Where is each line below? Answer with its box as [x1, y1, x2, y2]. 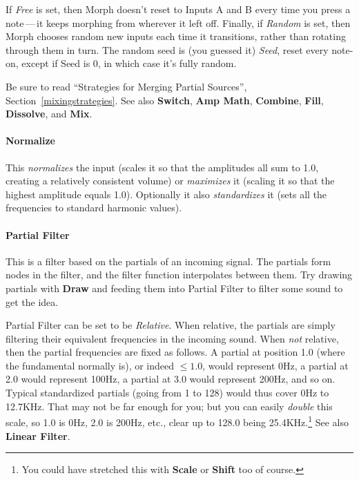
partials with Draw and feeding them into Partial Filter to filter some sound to [6, 280, 343, 295]
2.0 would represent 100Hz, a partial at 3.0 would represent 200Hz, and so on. [6, 372, 336, 386]
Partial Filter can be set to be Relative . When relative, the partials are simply [6, 318, 336, 332]
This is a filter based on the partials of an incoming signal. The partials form [6, 253, 331, 268]
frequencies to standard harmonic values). [6, 200, 182, 215]
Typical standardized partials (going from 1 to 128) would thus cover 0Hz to [6, 385, 329, 400]
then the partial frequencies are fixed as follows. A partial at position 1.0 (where [6, 345, 345, 359]
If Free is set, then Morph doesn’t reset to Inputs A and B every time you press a [6, 2, 351, 16]
